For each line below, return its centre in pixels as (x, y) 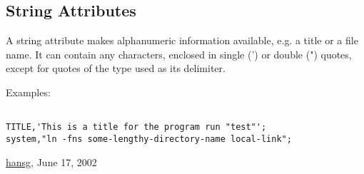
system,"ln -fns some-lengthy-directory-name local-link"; (149, 139)
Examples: (28, 92)
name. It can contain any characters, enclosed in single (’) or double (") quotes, (179, 54)
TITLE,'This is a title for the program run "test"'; (136, 127)
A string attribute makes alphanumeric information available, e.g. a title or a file (182, 40)
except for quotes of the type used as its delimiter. (116, 68)
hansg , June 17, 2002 (51, 162)
